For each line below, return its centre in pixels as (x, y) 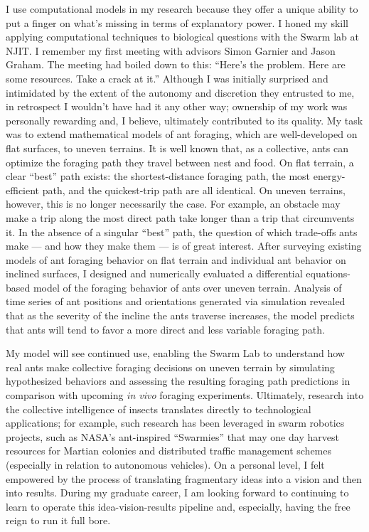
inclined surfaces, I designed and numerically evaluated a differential (154, 273)
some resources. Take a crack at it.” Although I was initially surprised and (167, 78)
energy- (329, 176)
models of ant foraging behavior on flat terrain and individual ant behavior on (176, 259)
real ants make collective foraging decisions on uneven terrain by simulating (170, 367)
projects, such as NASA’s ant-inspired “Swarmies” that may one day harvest (172, 436)
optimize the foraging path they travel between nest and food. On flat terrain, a (180, 162)
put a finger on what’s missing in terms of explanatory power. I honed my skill (177, 22)
